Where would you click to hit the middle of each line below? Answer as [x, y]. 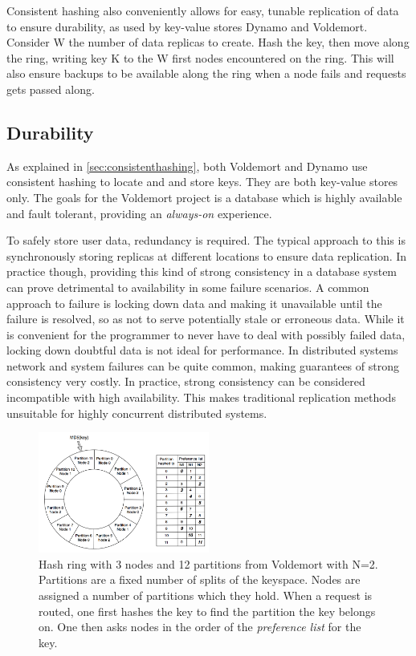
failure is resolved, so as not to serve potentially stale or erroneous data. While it [206, 319]
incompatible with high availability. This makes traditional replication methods [201, 397]
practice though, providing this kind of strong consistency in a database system [202, 271]
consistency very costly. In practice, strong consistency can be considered [186, 381]
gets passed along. [51, 89]
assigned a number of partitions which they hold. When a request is [206, 595]
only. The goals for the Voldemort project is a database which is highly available [204, 197]
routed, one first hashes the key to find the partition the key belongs [207, 611]
